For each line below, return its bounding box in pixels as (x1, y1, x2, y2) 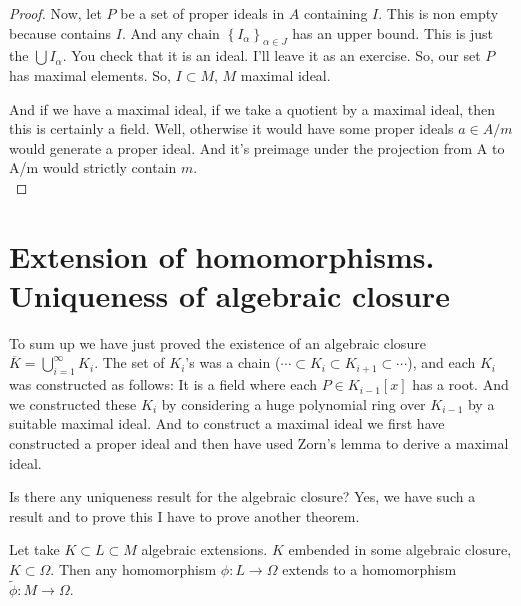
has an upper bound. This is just (292, 22, 493, 43)
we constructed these (9, 393, 137, 414)
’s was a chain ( (185, 352, 281, 373)
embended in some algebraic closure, (288, 539, 512, 560)
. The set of (94, 352, 165, 373)
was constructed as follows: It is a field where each (9, 374, 318, 395)
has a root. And (412, 374, 509, 395)
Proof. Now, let (9, 3, 102, 23)
